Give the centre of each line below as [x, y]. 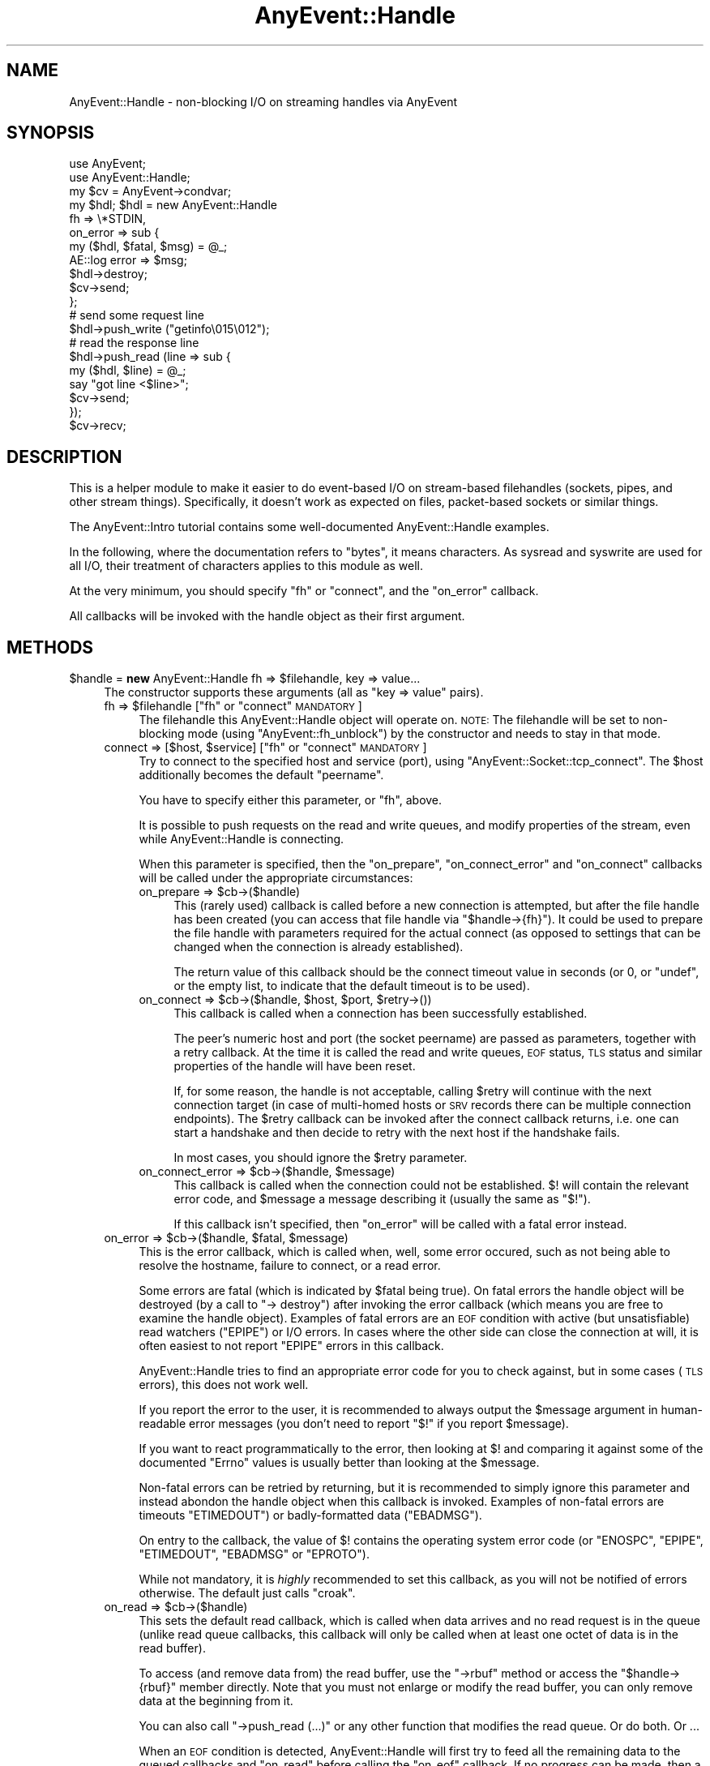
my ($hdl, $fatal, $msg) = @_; [148, 246]
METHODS [50, 647]
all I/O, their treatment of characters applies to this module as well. [246, 566]
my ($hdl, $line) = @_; [128, 371]
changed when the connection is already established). [319, 947]
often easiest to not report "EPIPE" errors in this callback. [291, 1346]
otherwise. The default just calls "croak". [247, 1593]
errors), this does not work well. [224, 1385]
